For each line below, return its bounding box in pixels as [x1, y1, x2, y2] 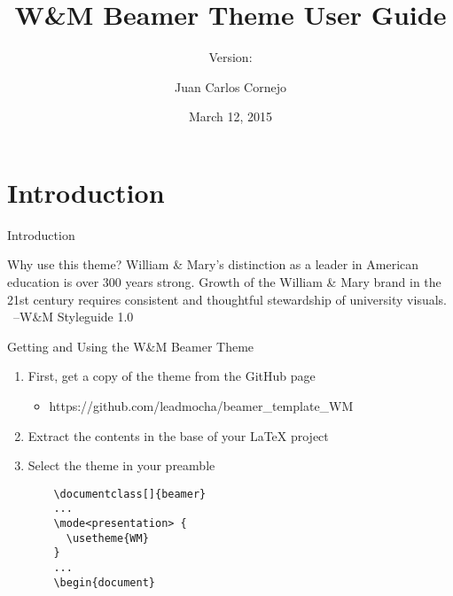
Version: [208, 48, 253, 66]
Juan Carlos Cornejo [175, 77, 286, 96]
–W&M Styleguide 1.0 [12, 307, 134, 326]
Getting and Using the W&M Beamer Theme [7, 337, 254, 355]
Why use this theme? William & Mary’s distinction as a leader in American [7, 255, 419, 274]
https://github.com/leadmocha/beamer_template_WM [49, 397, 354, 414]
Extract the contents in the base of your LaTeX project [27, 426, 329, 445]
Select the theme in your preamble [27, 456, 215, 475]
